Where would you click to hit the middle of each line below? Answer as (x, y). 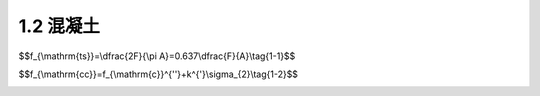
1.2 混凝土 (59, 26)
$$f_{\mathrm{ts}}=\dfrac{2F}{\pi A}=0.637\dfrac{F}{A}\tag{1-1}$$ (157, 56)
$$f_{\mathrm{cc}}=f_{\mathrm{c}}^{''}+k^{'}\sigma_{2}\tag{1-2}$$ (158, 74)
